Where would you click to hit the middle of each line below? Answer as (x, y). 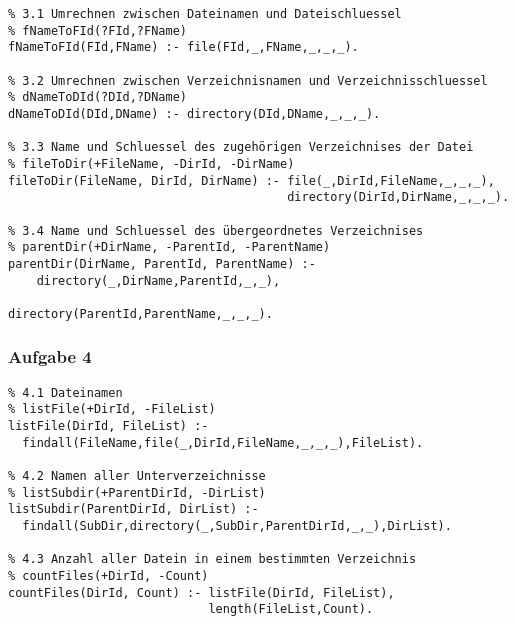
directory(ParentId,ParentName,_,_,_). (140, 313)
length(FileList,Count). (291, 609)
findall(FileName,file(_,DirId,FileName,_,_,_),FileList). (223, 442)
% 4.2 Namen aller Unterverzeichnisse (137, 475)
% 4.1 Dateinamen (65, 392)
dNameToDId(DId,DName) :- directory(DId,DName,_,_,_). (194, 113)
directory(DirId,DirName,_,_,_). (398, 197)
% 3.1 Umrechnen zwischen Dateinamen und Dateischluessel (205, 14)
